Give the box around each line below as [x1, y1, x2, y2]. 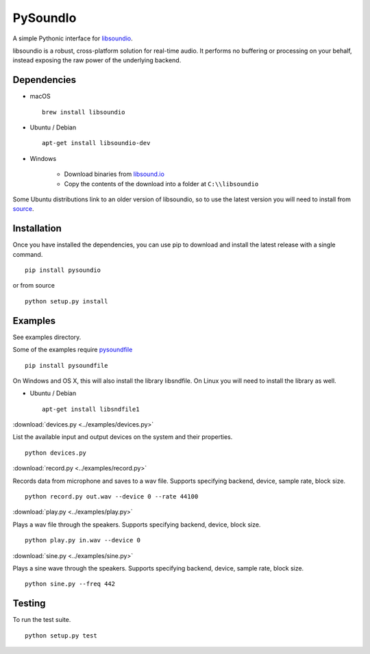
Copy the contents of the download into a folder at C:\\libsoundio [64, 179, 259, 188]
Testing [12, 598, 46, 609]
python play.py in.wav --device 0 [25, 536, 140, 544]
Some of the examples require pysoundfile [12, 346, 133, 354]
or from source [12, 281, 55, 290]
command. [12, 250, 43, 258]
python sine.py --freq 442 [25, 580, 116, 588]
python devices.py [25, 449, 87, 457]
